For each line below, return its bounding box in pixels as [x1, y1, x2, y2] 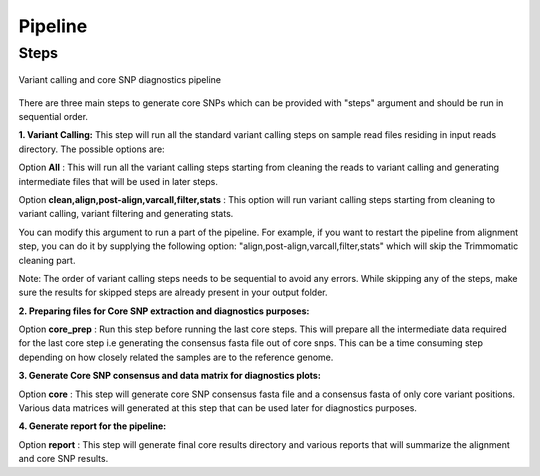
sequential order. [18, 110, 89, 122]
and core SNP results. [18, 453, 109, 465]
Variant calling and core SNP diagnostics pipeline [18, 74, 222, 86]
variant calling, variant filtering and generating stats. [18, 208, 234, 220]
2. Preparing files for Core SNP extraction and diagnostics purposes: [18, 305, 310, 317]
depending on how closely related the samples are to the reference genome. [18, 351, 334, 363]
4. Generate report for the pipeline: [18, 420, 167, 432]
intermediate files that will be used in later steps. [18, 175, 219, 187]
